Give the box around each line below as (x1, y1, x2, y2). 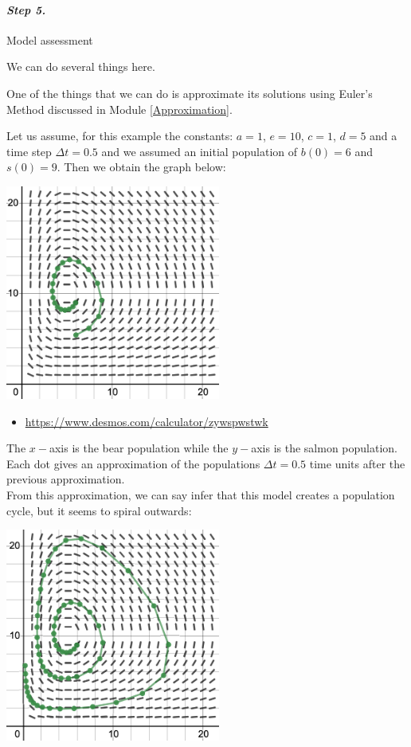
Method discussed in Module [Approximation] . (6, 100, 233, 117)
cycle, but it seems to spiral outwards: (6, 502, 192, 518)
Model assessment (6, 31, 93, 48)
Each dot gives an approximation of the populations (6, 455, 260, 471)
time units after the (309, 455, 405, 471)
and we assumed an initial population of (101, 143, 298, 159)
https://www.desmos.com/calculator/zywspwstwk (25, 413, 268, 429)
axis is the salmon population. (251, 440, 397, 456)
